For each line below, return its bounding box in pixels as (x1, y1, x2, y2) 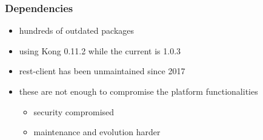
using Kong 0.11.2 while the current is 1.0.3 (19, 44, 181, 57)
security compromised (33, 105, 115, 118)
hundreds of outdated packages (19, 24, 135, 37)
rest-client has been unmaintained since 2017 (19, 65, 185, 77)
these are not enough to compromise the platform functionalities (19, 85, 258, 97)
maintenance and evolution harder (33, 126, 161, 138)
